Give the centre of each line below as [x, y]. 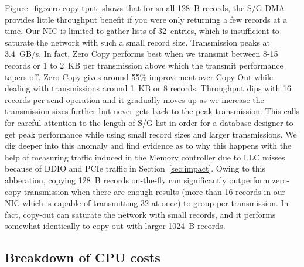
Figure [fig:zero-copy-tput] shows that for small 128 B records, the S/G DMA [145, 8]
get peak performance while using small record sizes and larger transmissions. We [151, 134]
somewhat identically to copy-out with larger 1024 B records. [115, 226]
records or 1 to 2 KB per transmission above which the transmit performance [144, 65]
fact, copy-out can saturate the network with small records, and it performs [140, 214]
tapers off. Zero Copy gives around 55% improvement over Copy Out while [139, 76]
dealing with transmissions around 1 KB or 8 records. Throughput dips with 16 [148, 88]
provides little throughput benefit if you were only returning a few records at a [146, 19]
